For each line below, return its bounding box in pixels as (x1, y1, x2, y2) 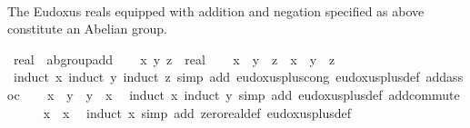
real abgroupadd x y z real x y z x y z (13, 49, 335, 68)
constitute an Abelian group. (7, 19, 167, 38)
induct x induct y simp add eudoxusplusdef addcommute (129, 84, 460, 103)
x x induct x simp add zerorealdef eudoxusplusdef (43, 103, 351, 122)
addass (425, 67, 464, 86)
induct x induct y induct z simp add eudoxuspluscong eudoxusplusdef (13, 67, 420, 86)
